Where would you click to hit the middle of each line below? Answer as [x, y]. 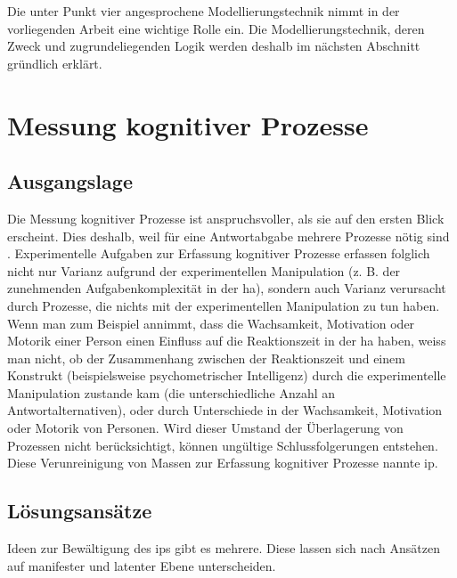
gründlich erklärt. [55, 63]
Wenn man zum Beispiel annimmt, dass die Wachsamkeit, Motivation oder [211, 323]
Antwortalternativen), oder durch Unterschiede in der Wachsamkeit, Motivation [225, 410]
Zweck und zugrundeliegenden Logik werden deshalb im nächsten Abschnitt [214, 46]
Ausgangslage [70, 181]
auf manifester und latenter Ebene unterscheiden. [142, 565]
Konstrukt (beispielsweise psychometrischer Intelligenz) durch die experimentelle [227, 375]
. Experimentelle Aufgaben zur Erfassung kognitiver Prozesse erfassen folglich [219, 253]
